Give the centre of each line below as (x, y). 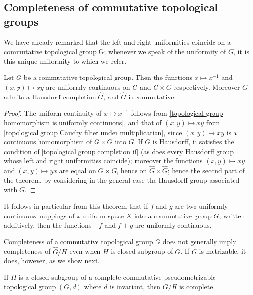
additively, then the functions (48, 225)
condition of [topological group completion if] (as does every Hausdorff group (119, 151)
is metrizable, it (223, 251)
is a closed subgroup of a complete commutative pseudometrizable (117, 277)
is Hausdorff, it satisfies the (193, 142)
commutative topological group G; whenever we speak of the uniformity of (115, 51)
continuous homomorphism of (48, 142)
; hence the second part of (206, 170)
